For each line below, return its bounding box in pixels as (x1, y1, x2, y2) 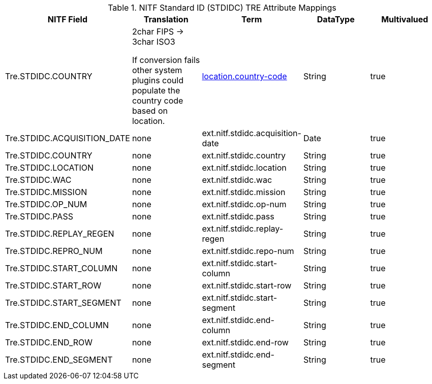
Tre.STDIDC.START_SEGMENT (5, 298, 121, 308)
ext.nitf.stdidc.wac (202, 175, 272, 185)
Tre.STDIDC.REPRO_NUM (5, 246, 103, 256)
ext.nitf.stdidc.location (202, 163, 287, 173)
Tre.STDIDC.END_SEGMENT (5, 355, 113, 365)
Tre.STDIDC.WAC (5, 175, 72, 185)
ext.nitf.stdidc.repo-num (202, 246, 294, 256)
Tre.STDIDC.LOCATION (5, 163, 94, 173)
